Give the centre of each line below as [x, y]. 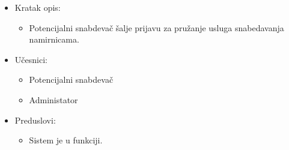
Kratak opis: [38, 7]
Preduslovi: [35, 120]
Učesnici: [31, 59]
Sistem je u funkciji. [66, 140]
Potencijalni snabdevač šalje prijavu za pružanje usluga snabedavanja [157, 27]
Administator [53, 99]
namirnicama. [54, 39]
